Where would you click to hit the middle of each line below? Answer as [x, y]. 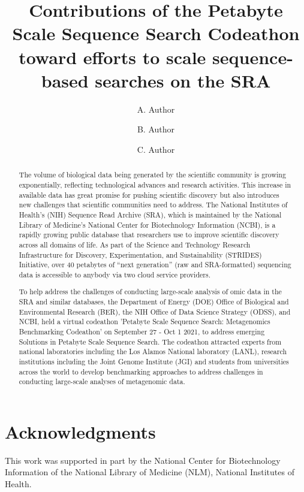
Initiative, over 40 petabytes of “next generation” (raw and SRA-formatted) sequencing [155, 265]
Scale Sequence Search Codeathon [156, 33]
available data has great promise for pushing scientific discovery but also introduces [149, 194]
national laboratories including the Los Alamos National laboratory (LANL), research [153, 351]
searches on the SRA [183, 80]
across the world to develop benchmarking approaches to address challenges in [141, 371]
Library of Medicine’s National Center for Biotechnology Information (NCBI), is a [147, 224]
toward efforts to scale [112, 57]
